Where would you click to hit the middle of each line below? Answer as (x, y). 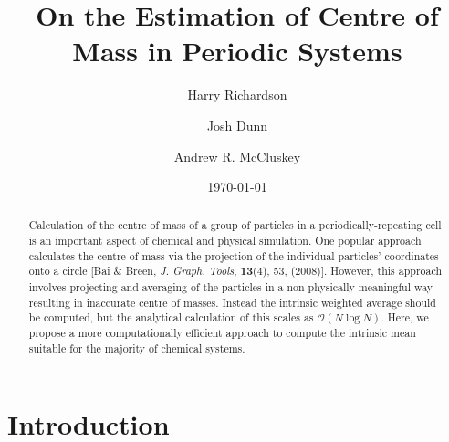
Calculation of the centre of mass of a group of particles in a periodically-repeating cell (235, 225)
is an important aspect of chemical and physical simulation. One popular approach (225, 241)
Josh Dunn (237, 125)
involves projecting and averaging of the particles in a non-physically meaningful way (231, 287)
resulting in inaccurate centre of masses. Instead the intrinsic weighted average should (232, 302)
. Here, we (405, 317)
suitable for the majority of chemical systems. (137, 347)
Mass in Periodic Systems (237, 51)
